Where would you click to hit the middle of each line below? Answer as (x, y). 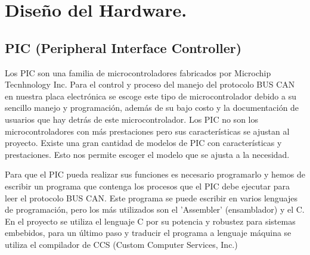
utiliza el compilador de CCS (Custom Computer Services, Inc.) (121, 244)
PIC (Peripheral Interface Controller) (123, 47)
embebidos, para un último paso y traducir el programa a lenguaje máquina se (148, 233)
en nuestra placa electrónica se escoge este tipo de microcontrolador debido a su (151, 96)
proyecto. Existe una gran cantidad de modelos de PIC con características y (143, 143)
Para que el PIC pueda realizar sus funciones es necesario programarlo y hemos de (155, 174)
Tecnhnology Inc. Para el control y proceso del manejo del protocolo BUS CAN (150, 84)
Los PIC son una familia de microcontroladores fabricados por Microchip (138, 72)
